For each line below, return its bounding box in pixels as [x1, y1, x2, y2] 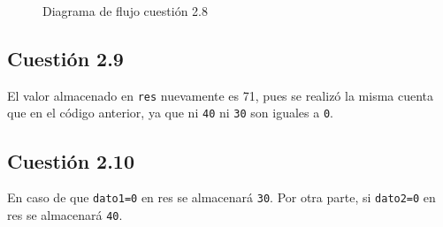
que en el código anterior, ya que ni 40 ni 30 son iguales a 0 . [7, 103, 333, 122]
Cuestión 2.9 [7, 44, 124, 72]
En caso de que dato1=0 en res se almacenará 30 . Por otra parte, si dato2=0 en [7, 188, 436, 207]
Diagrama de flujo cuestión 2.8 [42, 2, 208, 19]
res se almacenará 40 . [7, 205, 123, 223]
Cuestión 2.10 [7, 147, 135, 174]
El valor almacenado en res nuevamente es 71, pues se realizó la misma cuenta [7, 86, 434, 104]
